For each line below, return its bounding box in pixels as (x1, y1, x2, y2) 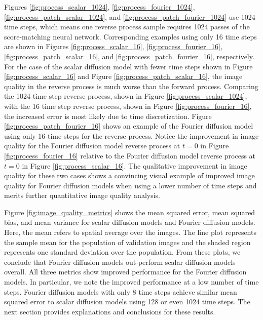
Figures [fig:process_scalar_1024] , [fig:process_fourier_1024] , (4, 2, 195, 12)
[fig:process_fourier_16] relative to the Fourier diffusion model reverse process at (4, 150, 256, 161)
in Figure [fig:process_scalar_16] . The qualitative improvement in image (22, 160, 247, 171)
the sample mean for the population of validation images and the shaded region (4, 236, 251, 247)
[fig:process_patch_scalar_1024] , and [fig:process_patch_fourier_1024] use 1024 (4, 11, 255, 22)
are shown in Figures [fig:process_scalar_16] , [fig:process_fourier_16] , (4, 41, 222, 52)
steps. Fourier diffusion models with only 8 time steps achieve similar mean (4, 286, 237, 297)
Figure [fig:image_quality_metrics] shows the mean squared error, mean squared (4, 207, 255, 217)
